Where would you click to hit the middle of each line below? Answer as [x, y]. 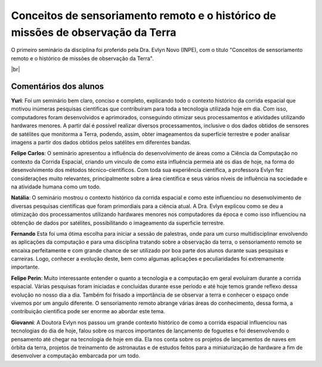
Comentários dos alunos [58, 86]
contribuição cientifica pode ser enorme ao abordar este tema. [88, 312]
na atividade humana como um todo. [56, 186]
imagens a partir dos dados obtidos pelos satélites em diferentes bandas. [101, 142]
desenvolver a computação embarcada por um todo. [75, 356]
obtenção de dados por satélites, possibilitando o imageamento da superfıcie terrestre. [118, 223]
